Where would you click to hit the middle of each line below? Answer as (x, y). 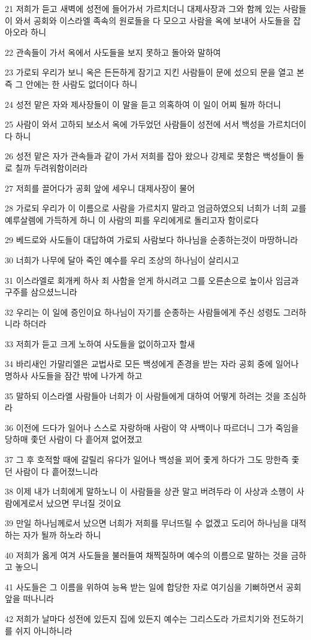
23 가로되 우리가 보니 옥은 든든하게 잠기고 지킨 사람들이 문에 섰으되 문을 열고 (150, 72)
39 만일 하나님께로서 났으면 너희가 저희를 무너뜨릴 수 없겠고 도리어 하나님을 (147, 523)
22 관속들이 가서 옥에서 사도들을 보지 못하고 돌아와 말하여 (113, 52)
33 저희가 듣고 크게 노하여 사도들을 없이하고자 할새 (100, 343)
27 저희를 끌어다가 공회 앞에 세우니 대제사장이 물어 (100, 188)
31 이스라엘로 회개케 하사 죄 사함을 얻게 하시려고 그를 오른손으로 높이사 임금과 (152, 280)
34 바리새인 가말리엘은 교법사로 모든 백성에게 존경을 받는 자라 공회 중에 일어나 (152, 364)
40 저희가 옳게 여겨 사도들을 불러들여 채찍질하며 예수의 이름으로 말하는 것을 (147, 555)
